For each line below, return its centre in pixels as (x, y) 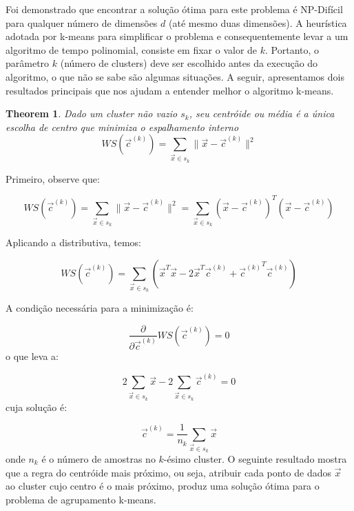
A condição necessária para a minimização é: (100, 307)
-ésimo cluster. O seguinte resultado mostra (255, 458)
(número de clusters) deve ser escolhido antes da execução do (189, 63)
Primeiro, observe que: (53, 178)
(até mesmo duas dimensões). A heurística (258, 22)
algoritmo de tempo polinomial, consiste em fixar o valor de (132, 49)
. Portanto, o (292, 49)
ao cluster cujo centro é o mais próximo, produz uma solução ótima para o (163, 486)
